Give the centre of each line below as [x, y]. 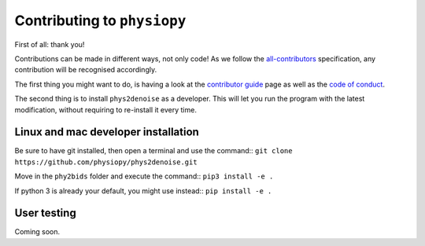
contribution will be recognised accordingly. [86, 70]
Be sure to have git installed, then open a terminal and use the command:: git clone [153, 151]
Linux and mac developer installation [107, 132]
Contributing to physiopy [100, 20]
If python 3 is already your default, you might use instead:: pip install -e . [143, 191]
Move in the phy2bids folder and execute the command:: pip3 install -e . [144, 176]
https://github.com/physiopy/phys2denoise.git [106, 162]
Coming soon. [37, 232]
